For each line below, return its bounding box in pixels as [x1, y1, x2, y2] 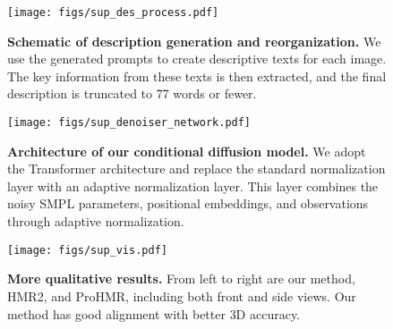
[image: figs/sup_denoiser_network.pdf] [7, 116, 252, 130]
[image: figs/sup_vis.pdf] [7, 243, 167, 257]
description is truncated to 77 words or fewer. [7, 84, 257, 103]
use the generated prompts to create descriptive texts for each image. [7, 49, 387, 68]
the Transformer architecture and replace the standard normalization [7, 159, 386, 178]
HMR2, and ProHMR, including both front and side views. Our [7, 286, 356, 305]
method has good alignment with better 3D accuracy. [7, 304, 301, 323]
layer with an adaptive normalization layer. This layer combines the [7, 176, 379, 195]
